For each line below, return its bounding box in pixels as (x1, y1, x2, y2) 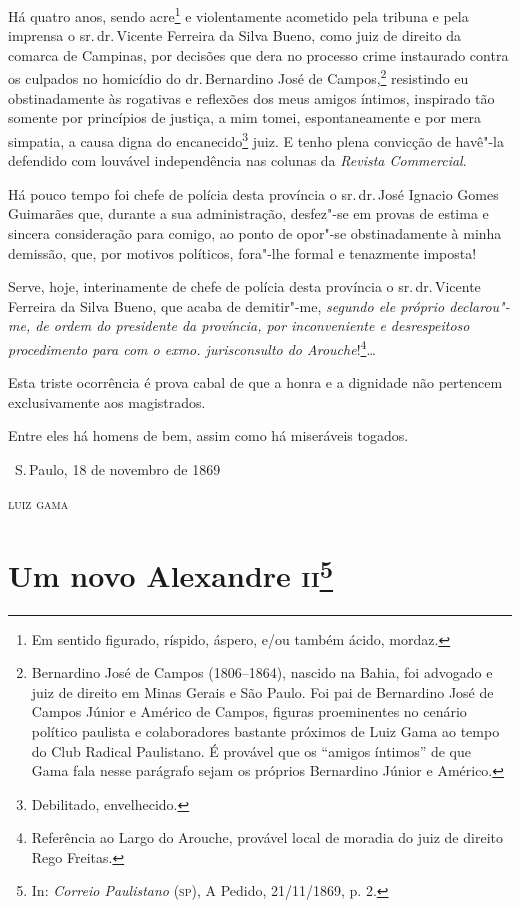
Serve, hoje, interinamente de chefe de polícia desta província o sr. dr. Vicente (8, 276, 481, 297)
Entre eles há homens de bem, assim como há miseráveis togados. (8, 425, 409, 446)
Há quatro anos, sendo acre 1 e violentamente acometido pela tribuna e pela (8, 3, 469, 26)
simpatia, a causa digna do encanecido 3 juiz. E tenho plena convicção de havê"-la (8, 127, 504, 151)
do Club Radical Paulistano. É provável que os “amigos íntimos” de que (31, 740, 471, 761)
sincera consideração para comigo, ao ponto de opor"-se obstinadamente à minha (8, 222, 502, 243)
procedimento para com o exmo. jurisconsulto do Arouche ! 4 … (8, 335, 376, 359)
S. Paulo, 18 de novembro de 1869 (14, 458, 221, 479)
